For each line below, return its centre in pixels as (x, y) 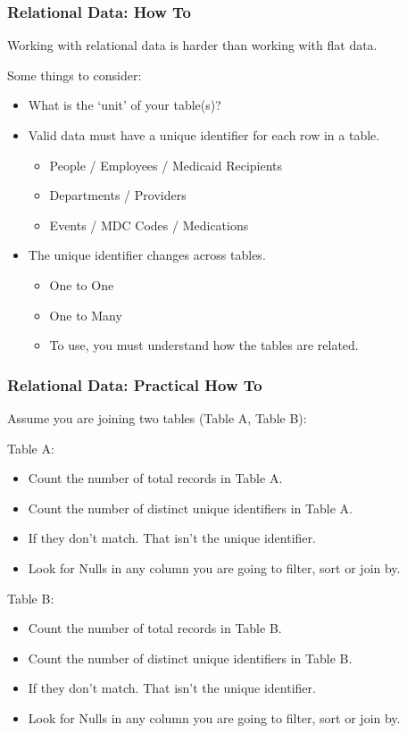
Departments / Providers (118, 195)
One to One (82, 284)
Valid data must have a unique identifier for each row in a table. (204, 135)
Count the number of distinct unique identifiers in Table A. (190, 508)
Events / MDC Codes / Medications (149, 225)
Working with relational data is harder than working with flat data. (192, 45)
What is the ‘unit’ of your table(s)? (125, 105)
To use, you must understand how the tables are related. (204, 345)
